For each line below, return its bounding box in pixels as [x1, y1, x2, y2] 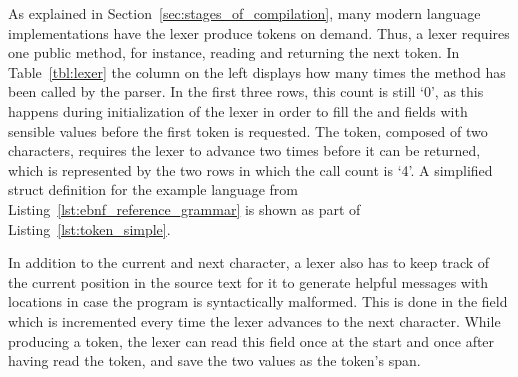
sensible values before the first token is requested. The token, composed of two [8, 120, 488, 141]
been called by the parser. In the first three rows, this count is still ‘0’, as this [8, 81, 484, 102]
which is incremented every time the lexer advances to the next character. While [8, 310, 501, 331]
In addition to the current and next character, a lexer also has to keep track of [8, 252, 490, 273]
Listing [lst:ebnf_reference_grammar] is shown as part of [8, 198, 361, 219]
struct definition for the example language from [8, 179, 298, 200]
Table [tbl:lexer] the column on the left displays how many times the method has [8, 61, 506, 82]
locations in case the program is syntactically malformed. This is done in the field [8, 291, 508, 312]
